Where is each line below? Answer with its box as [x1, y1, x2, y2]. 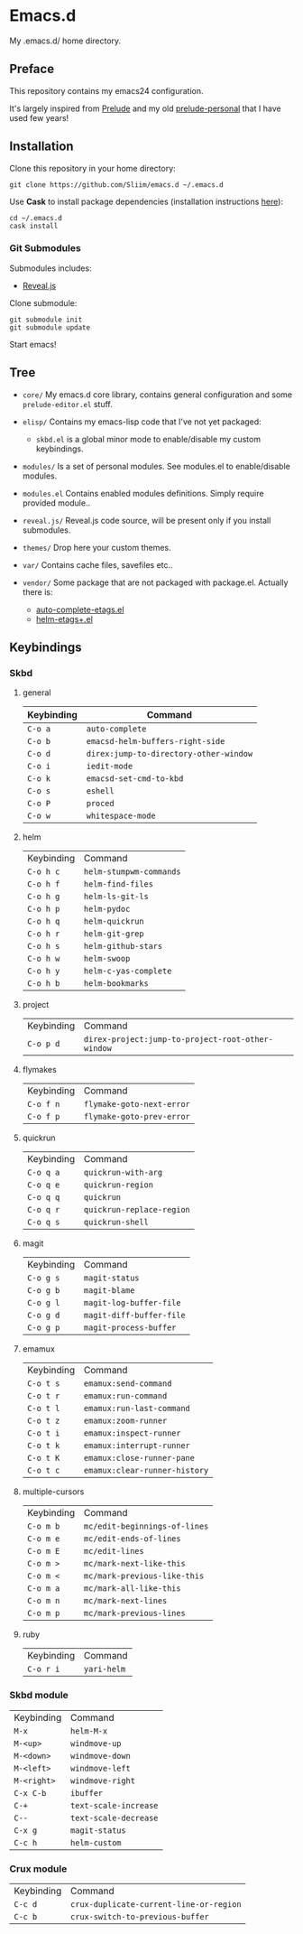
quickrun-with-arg [84, 1167, 163, 1178]
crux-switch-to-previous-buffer [70, 1911, 209, 1921]
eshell [86, 786, 115, 796]
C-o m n [26, 1595, 60, 1606]
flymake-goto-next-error [84, 1099, 191, 1110]
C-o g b [26, 1286, 60, 1296]
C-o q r [26, 1204, 60, 1215]
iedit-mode [86, 761, 133, 772]
